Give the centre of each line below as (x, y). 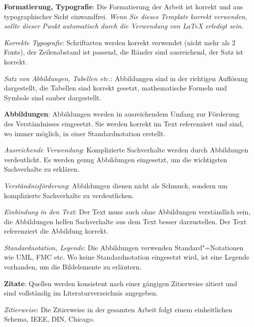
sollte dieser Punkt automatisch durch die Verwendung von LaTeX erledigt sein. (124, 26)
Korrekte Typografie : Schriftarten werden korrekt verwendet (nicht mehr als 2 (120, 42)
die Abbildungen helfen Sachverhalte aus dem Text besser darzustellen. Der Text (125, 221)
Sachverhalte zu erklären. (42, 169)
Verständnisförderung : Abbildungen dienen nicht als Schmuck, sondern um (116, 185)
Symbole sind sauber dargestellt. (53, 97)
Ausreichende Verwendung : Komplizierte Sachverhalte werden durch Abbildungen (126, 150)
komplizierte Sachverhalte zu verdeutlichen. (69, 195)
